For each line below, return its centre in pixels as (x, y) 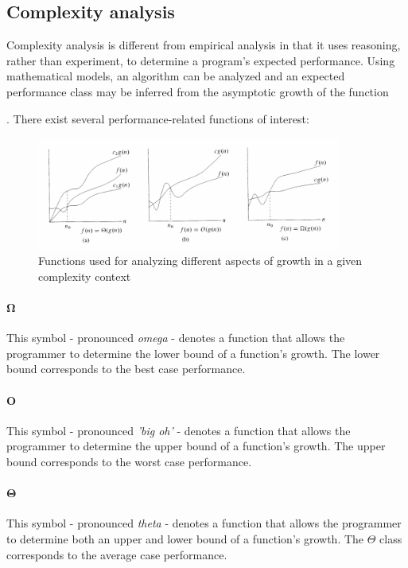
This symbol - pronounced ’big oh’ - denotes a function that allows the (179, 430)
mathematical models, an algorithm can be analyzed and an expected (176, 76)
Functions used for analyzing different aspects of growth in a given (200, 261)
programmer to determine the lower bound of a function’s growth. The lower (193, 353)
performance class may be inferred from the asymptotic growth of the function (198, 91)
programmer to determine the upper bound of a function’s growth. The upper (196, 446)
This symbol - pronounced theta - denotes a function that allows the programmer (204, 523)
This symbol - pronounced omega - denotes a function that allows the (176, 338)
